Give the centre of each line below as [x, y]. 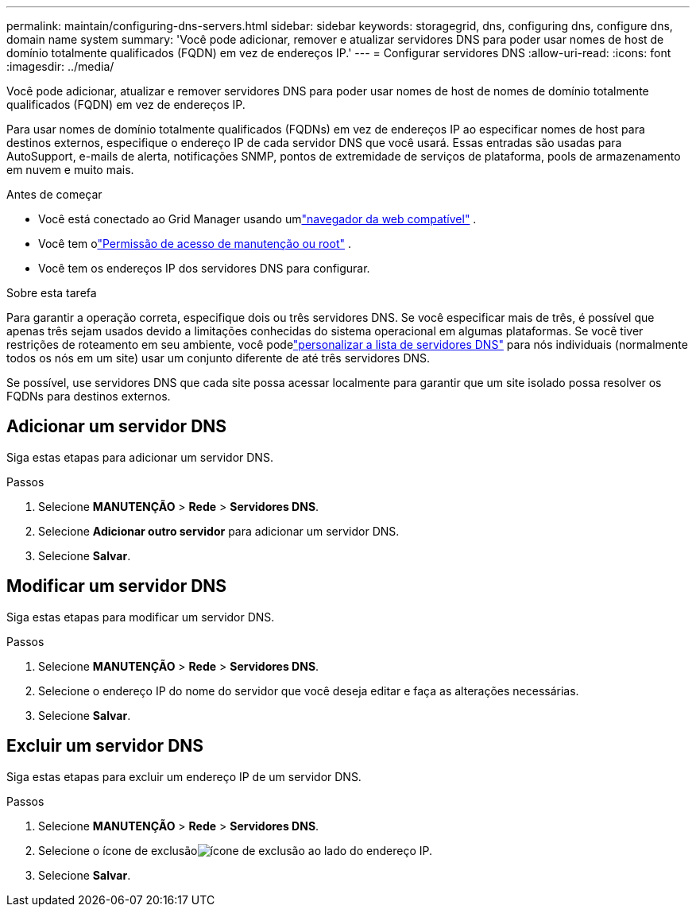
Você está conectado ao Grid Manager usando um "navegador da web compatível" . [257, 219]
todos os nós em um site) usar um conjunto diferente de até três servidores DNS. [218, 358]
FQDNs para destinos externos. [89, 396]
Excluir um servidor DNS [105, 746]
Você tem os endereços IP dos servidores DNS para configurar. [204, 268]
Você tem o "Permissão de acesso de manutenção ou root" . [195, 244]
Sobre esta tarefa [52, 293]
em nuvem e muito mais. [70, 170]
